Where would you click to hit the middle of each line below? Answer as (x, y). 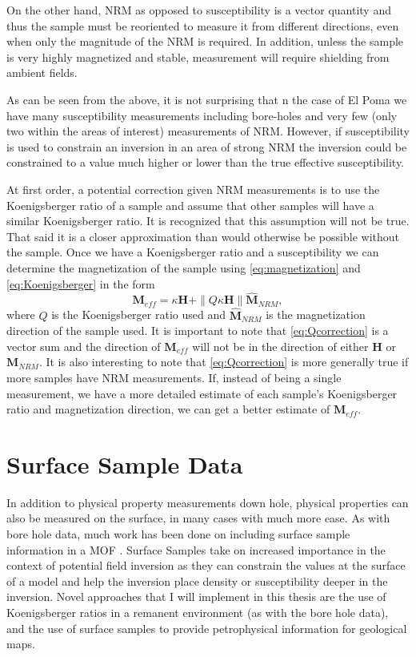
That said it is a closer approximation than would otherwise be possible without (203, 236)
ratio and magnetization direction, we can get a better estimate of (168, 409)
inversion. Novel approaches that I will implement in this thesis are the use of (196, 597)
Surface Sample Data (125, 464)
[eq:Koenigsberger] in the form (81, 283)
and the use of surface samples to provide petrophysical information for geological (207, 628)
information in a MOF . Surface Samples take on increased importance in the (196, 549)
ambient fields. (42, 73)
